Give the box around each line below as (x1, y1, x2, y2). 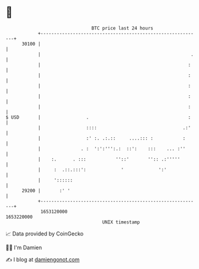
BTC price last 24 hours (91, 25, 153, 31)
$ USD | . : (5, 114, 191, 120)
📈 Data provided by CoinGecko (5, 230, 84, 237)
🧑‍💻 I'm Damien (5, 244, 43, 251)
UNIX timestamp (102, 219, 140, 225)
